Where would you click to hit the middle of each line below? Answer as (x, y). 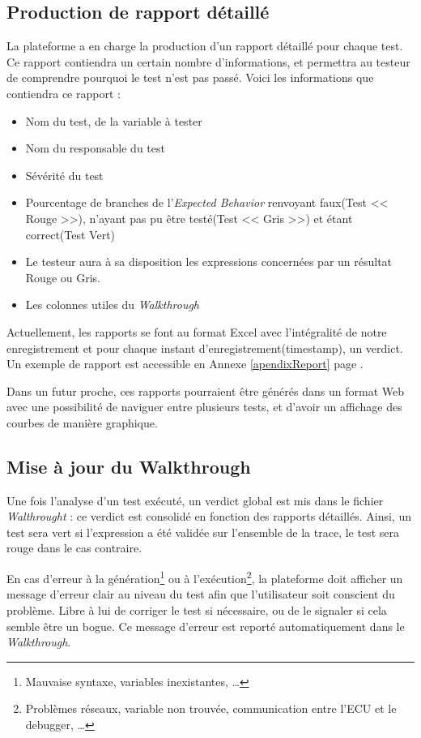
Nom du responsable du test (95, 148)
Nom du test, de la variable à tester (114, 120)
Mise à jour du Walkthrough (129, 466)
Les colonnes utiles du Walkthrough (113, 305)
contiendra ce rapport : (64, 93)
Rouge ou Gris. (63, 277)
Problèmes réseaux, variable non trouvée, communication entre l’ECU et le (211, 708)
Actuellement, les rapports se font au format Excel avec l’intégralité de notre (197, 331)
